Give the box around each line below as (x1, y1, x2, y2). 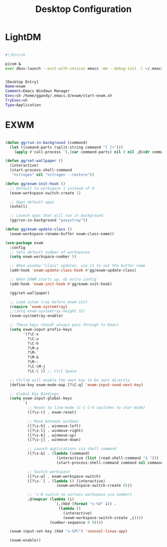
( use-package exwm (5, 240, 43, 245)
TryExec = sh (5, 98, 28, 103)
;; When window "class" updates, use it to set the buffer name (9, 263, 146, 269)
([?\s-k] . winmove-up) (27, 432, 77, 438)
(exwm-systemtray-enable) (9, 313, 64, 318)
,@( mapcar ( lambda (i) (27, 497, 75, 502)
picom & (5, 61, 21, 66)
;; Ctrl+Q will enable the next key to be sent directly (9, 378, 130, 383)
